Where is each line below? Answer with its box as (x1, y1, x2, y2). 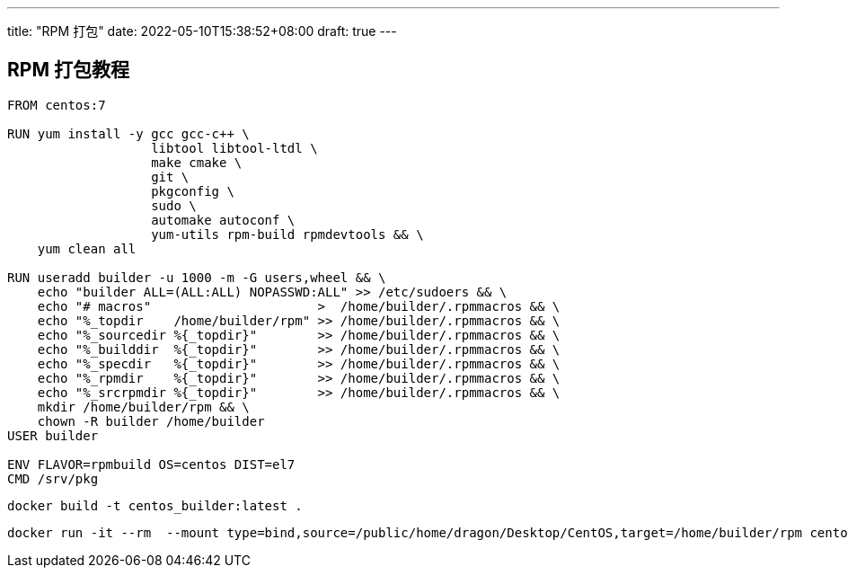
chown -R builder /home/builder (37, 413, 265, 429)
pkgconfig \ (151, 183, 234, 199)
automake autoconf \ (151, 212, 296, 227)
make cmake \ (151, 155, 243, 170)
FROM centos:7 (7, 97, 106, 112)
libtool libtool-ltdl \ (151, 140, 318, 155)
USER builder (7, 428, 99, 443)
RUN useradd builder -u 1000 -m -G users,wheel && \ (7, 270, 386, 285)
